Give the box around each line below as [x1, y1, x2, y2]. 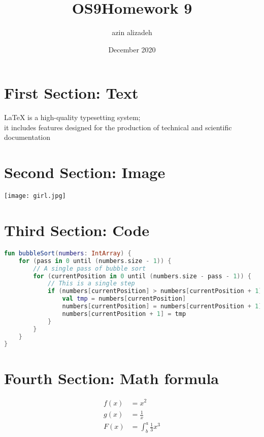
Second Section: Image [4, 162, 166, 183]
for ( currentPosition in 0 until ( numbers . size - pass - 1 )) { [33, 272, 252, 280]
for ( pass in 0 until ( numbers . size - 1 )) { [18, 257, 172, 265]
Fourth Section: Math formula [4, 367, 219, 388]
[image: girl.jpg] [4, 192, 66, 200]
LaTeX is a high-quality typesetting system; [4, 112, 141, 123]
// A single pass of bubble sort [33, 265, 146, 272]
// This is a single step [47, 280, 135, 287]
